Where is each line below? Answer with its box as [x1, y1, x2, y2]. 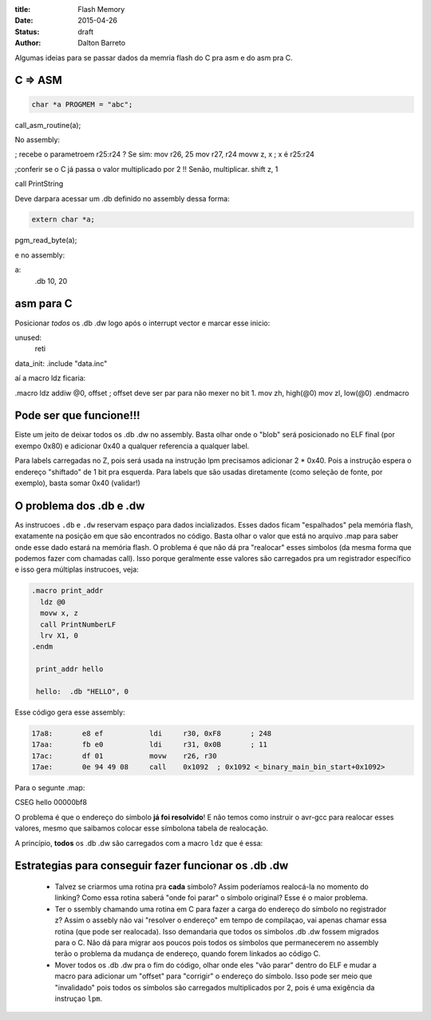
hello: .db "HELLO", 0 [36, 687, 129, 695]
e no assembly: [14, 250, 65, 260]
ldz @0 [40, 597, 66, 607]
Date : [14, 16, 34, 26]
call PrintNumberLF [40, 620, 117, 629]
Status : [14, 26, 40, 36]
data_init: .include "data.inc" [14, 358, 108, 368]
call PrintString [14, 179, 64, 189]
